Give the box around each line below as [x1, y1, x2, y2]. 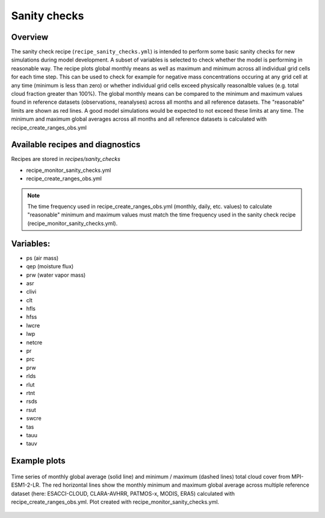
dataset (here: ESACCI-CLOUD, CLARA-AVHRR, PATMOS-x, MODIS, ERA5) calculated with [11, 490, 235, 497]
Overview [11, 32, 49, 42]
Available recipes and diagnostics [11, 139, 141, 150]
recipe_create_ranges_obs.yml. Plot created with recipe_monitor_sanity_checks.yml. [11, 498, 220, 505]
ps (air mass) [26, 254, 59, 262]
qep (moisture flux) [26, 263, 74, 270]
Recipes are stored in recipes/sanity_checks [11, 156, 120, 163]
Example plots [11, 456, 66, 466]
